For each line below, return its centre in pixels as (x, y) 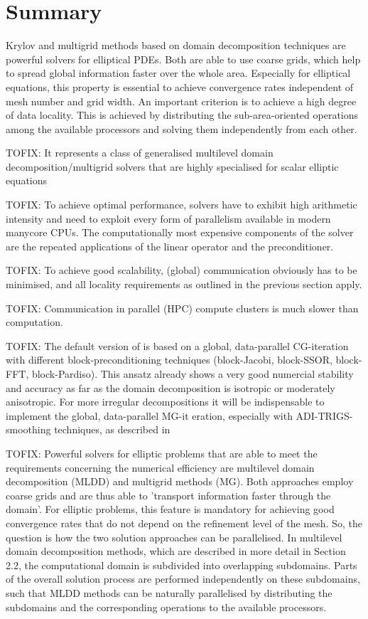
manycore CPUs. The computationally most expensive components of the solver (180, 232)
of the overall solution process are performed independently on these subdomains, (183, 579)
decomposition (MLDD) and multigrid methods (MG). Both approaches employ (180, 481)
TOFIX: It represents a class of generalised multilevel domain (140, 153)
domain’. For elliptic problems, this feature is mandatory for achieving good (170, 509)
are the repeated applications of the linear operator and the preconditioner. (170, 246)
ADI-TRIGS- (324, 415)
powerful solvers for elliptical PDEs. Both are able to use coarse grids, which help (183, 59)
